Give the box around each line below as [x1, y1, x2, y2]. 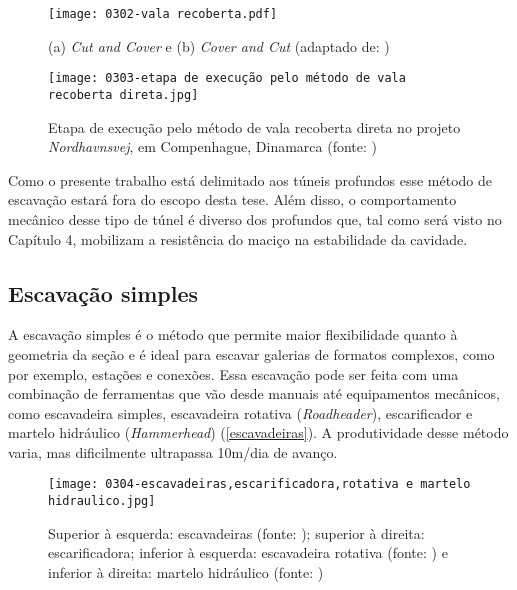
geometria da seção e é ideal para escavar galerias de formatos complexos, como [8, 343, 495, 364]
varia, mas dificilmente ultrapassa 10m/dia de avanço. [8, 441, 338, 462]
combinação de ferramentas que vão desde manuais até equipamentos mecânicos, [8, 383, 500, 404]
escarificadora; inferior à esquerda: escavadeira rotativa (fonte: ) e [48, 542, 448, 563]
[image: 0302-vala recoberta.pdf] [48, 7, 278, 21]
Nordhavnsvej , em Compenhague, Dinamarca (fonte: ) [48, 136, 377, 157]
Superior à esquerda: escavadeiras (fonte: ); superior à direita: [48, 522, 425, 543]
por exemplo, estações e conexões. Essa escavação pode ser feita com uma [8, 363, 459, 384]
